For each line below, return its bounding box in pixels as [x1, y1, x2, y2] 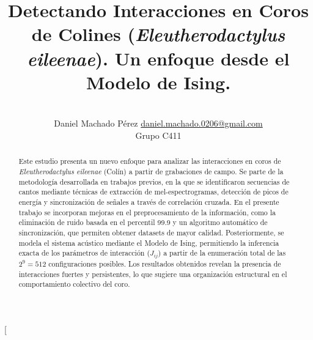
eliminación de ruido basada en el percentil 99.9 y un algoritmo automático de [18, 217, 268, 227]
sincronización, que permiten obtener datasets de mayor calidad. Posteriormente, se [18, 227, 284, 237]
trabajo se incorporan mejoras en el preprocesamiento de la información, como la [18, 207, 276, 217]
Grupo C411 [135, 128, 182, 141]
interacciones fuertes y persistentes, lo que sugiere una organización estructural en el [18, 268, 287, 279]
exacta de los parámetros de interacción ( [18, 248, 150, 258]
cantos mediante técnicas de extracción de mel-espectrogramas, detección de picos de [18, 187, 289, 197]
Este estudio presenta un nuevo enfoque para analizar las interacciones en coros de [18, 156, 281, 166]
